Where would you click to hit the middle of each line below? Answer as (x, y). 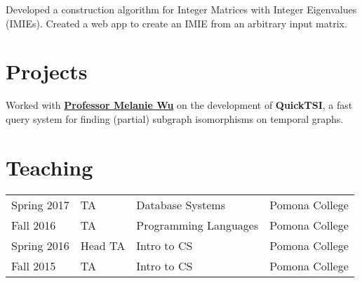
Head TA (103, 245)
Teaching (49, 167)
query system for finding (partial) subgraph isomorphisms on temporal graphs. (175, 118)
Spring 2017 (40, 204)
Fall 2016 (34, 225)
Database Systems (181, 204)
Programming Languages (197, 225)
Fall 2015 (34, 265)
